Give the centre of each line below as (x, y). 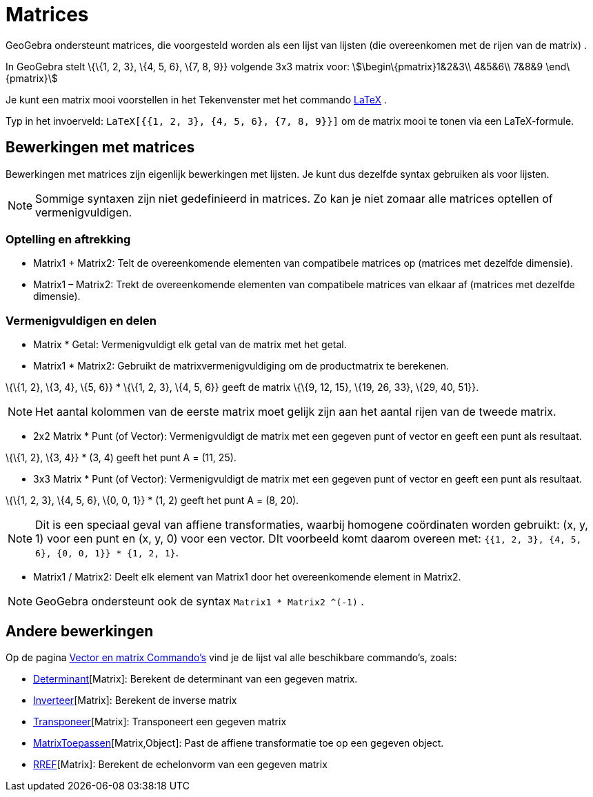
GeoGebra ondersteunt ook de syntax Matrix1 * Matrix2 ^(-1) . (200, 602)
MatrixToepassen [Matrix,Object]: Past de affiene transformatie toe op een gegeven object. (239, 743)
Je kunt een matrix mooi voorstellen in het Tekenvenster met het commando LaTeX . (197, 99)
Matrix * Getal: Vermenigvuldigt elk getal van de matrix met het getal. (190, 345)
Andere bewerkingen (80, 631)
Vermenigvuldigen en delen (81, 320)
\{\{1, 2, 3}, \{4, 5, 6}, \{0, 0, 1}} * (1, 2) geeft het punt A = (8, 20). (152, 501)
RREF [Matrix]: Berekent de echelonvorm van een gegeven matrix (180, 764)
